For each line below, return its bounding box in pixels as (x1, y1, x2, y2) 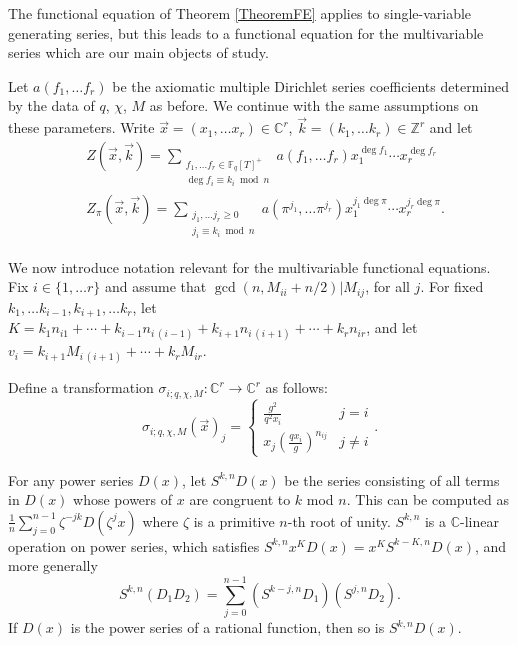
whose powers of (73, 489, 173, 510)
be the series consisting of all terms (284, 469, 500, 490)
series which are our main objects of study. (8, 42, 269, 63)
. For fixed (420, 276, 484, 297)
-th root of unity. (287, 510, 391, 531)
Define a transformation (8, 377, 154, 398)
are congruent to (189, 489, 291, 510)
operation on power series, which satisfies (8, 535, 260, 556)
